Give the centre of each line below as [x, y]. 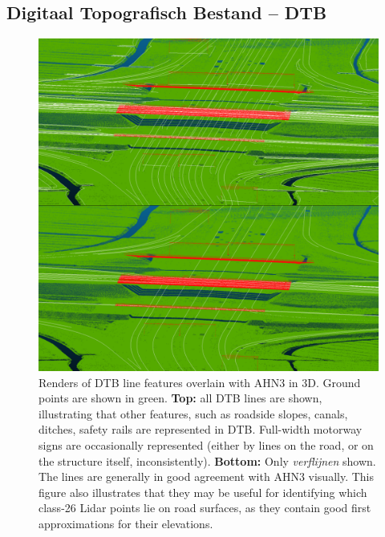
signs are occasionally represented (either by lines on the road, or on [206, 445]
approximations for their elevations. [126, 524]
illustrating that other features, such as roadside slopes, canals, [193, 413]
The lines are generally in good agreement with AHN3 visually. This [207, 476]
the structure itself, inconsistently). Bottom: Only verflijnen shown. [207, 460]
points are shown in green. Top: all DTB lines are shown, [180, 398]
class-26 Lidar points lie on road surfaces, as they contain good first [205, 508]
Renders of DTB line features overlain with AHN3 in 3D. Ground [200, 382]
